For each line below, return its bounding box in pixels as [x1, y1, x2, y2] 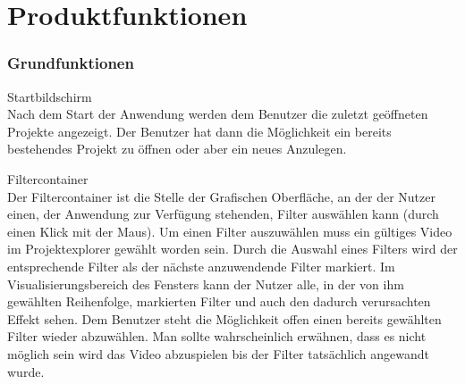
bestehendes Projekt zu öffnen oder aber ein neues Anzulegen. [7, 139, 347, 158]
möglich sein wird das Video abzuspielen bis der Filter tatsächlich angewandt [7, 344, 430, 363]
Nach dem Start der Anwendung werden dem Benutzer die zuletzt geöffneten [7, 104, 428, 123]
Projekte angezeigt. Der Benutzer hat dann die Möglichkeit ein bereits [7, 121, 392, 140]
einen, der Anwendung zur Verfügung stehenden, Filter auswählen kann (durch [7, 205, 439, 223]
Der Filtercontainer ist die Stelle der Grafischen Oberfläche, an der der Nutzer [7, 187, 435, 205]
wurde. [7, 362, 45, 380]
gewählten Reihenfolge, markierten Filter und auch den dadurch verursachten [7, 292, 431, 311]
